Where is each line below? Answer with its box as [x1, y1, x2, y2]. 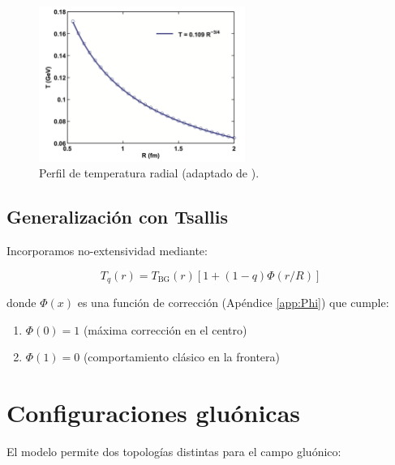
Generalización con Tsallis [6, 204, 229, 229]
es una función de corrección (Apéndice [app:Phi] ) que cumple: [77, 294, 389, 311]
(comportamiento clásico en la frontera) [83, 348, 281, 365]
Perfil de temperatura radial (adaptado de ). [39, 164, 260, 181]
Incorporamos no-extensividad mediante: [6, 242, 208, 259]
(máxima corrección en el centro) [83, 321, 247, 338]
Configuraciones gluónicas [6, 396, 301, 429]
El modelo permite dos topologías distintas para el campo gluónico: [6, 443, 341, 460]
